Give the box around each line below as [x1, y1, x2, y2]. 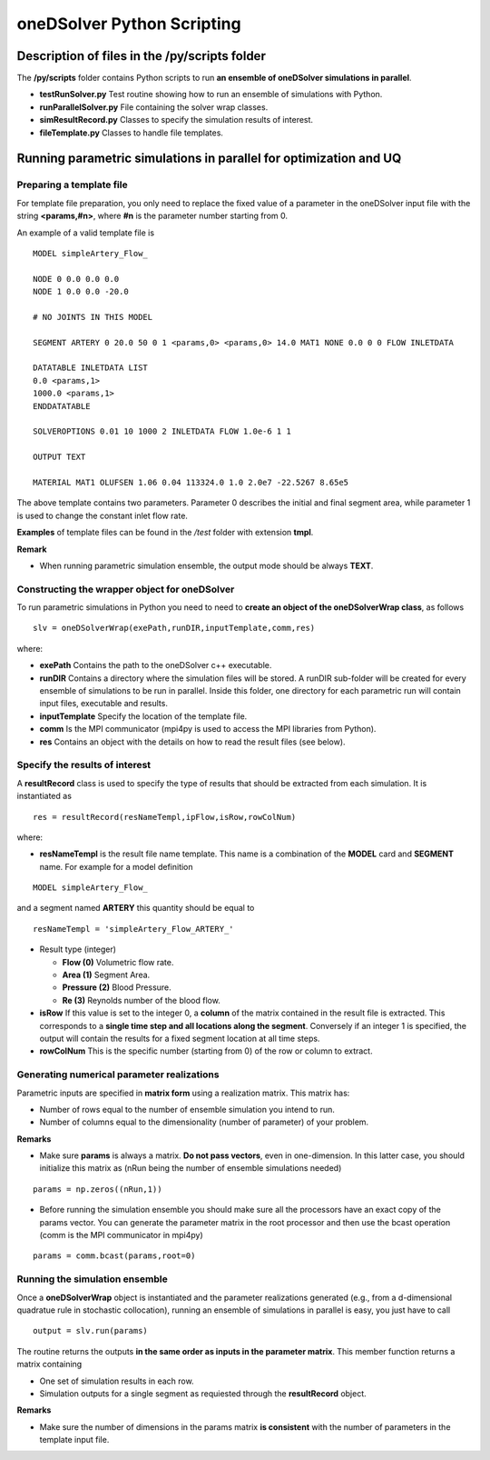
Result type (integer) [39, 944, 117, 955]
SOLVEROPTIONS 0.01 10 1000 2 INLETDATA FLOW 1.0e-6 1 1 [33, 426, 292, 436]
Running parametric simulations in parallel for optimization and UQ [16, 151, 402, 166]
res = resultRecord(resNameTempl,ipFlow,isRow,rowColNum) [33, 812, 297, 822]
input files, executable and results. [39, 698, 168, 709]
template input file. [39, 1435, 110, 1445]
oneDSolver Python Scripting [16, 14, 241, 34]
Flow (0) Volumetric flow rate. [62, 956, 174, 967]
